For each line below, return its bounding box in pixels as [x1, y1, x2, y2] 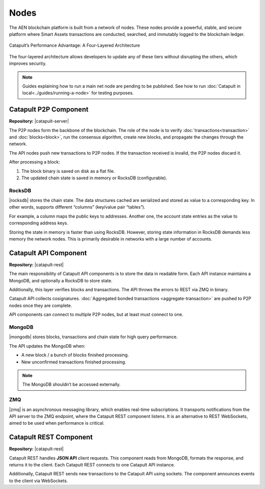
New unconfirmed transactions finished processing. [21, 359, 127, 365]
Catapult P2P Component [9, 106, 89, 114]
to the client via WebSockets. [9, 478, 68, 484]
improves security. [9, 60, 47, 66]
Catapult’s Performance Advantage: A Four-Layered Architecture [9, 42, 140, 49]
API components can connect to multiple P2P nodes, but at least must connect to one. [9, 312, 184, 318]
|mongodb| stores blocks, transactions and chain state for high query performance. [9, 334, 178, 340]
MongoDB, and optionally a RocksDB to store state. [9, 277, 113, 283]
